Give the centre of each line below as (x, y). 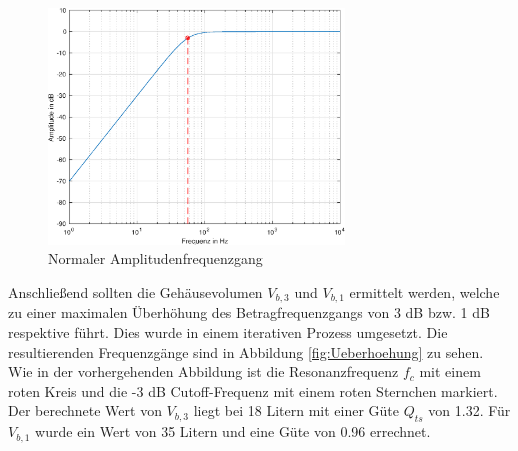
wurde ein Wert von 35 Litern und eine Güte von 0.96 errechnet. (233, 431)
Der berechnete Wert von (85, 410)
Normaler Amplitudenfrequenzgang (155, 258)
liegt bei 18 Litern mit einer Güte (296, 410)
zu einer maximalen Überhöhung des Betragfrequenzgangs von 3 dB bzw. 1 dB (249, 312)
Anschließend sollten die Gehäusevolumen (135, 291)
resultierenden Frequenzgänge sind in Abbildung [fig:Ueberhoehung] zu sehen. (246, 351)
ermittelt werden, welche (424, 291)
